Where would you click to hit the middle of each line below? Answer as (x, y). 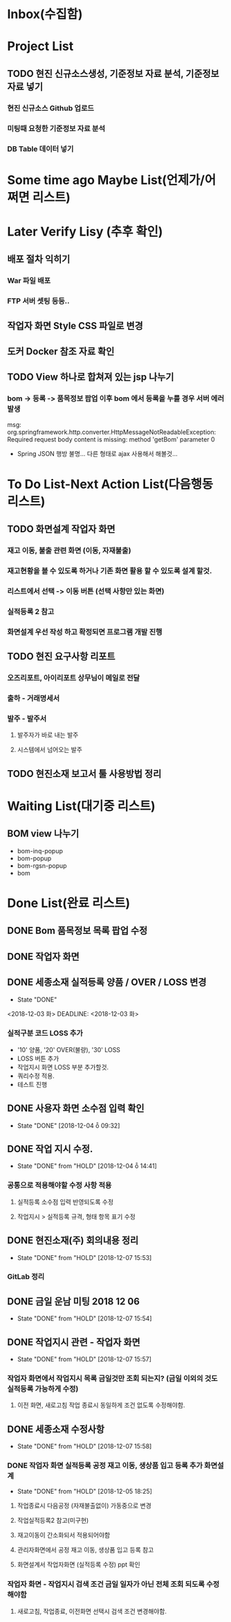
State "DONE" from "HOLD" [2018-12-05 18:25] (84, 1492)
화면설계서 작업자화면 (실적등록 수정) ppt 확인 (78, 1564)
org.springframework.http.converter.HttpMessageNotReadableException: (112, 432)
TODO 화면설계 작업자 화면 (61, 529)
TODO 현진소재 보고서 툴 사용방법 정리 (84, 774)
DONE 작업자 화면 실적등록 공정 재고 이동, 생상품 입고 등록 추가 (105, 1465)
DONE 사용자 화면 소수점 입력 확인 (76, 1109)
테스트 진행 (32, 1084)
